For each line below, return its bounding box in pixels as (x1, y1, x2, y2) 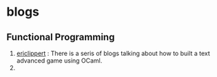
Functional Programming (6, 31, 115, 43)
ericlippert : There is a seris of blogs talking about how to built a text (16, 49, 211, 57)
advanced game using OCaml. (16, 57, 103, 65)
